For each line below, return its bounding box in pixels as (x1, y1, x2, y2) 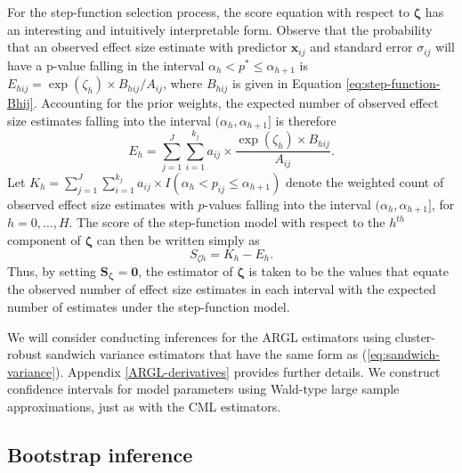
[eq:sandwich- (367, 345, 440, 363)
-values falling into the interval (204, 194, 371, 213)
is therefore (275, 110, 336, 129)
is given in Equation (232, 74, 342, 93)
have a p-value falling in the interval (7, 55, 205, 74)
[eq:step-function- (345, 74, 441, 93)
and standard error (310, 37, 413, 56)
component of (7, 230, 81, 249)
